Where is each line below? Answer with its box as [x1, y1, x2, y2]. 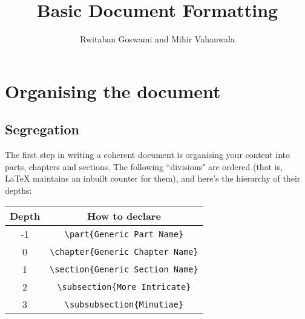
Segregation [5, 120, 79, 139]
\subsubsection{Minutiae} [64, 299, 184, 309]
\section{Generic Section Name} [50, 264, 198, 274]
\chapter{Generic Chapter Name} [50, 246, 198, 257]
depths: [5, 183, 32, 196]
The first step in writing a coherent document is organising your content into [5, 148, 290, 161]
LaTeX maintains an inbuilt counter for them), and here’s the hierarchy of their [5, 172, 301, 185]
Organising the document [5, 78, 221, 103]
